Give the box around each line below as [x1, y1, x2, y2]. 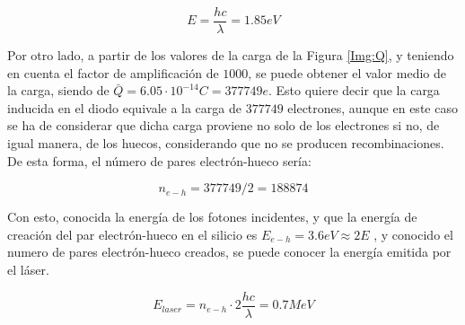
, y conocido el [373, 224, 453, 243]
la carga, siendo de [7, 81, 110, 100]
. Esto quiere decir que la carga [268, 81, 440, 100]
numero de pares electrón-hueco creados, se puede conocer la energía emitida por [7, 242, 452, 261]
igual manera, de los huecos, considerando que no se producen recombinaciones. [7, 134, 444, 153]
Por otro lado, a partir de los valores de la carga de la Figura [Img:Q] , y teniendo [7, 46, 454, 65]
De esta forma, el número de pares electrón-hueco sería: [7, 151, 311, 170]
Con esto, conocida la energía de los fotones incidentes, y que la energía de [7, 207, 417, 226]
